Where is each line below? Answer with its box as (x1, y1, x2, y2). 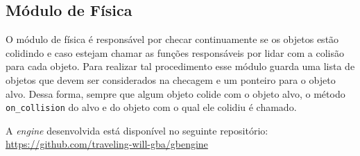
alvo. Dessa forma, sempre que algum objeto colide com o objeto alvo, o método (6, 86, 345, 101)
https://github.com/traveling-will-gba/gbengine (6, 137, 208, 151)
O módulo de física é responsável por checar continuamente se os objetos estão (6, 32, 339, 46)
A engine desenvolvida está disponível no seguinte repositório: (6, 123, 268, 137)
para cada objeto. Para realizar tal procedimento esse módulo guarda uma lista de (6, 59, 355, 73)
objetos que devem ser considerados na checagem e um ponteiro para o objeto (6, 72, 336, 87)
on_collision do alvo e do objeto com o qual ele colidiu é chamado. (6, 100, 297, 114)
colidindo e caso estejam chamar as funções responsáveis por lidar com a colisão (6, 45, 344, 60)
